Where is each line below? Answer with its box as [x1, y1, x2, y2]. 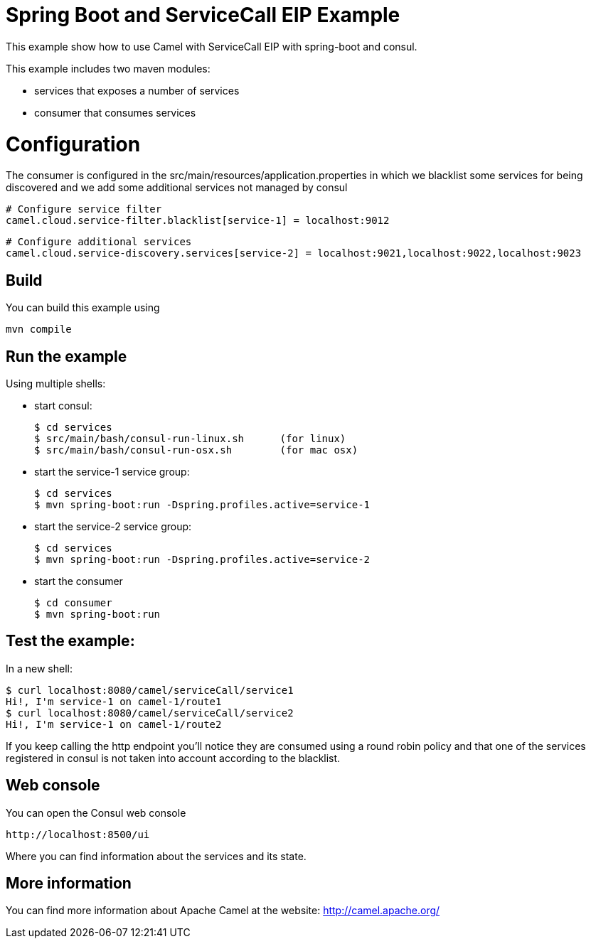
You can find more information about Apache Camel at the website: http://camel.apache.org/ [6, 904, 440, 917]
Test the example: [6, 632, 135, 650]
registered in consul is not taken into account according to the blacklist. [6, 751, 341, 764]
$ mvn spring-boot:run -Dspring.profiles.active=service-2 [34, 553, 371, 565]
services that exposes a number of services [34, 84, 240, 97]
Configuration [6, 132, 141, 156]
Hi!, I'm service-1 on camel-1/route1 [6, 695, 222, 707]
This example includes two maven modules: [6, 62, 211, 75]
